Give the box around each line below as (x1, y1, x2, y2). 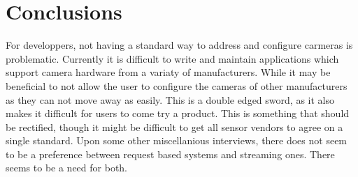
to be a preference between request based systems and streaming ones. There (6, 146, 335, 161)
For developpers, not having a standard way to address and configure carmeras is (6, 38, 353, 52)
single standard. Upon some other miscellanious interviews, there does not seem (6, 133, 348, 148)
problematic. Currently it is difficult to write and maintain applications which (6, 51, 339, 66)
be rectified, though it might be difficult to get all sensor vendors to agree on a (6, 119, 343, 134)
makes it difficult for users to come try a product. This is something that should (6, 106, 350, 121)
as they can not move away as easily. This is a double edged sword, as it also (6, 92, 334, 107)
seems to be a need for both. (6, 160, 128, 175)
